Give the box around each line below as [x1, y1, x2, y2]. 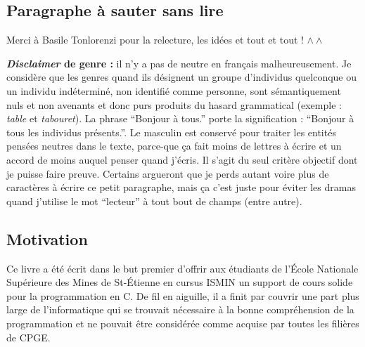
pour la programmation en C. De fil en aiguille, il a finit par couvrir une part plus [6, 288, 359, 303]
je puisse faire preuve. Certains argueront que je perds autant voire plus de [6, 166, 329, 181]
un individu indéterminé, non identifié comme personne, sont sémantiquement [6, 83, 341, 98]
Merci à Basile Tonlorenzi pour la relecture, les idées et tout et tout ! [6, 32, 304, 47]
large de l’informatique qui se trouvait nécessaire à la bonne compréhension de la [6, 302, 354, 317]
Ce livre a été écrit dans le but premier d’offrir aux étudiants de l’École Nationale [6, 261, 359, 275]
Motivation [6, 228, 88, 249]
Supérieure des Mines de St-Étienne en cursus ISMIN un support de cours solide [6, 275, 353, 289]
